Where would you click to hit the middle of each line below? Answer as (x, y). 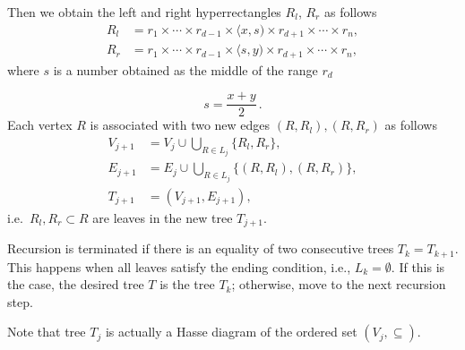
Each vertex (40, 125)
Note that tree (47, 332)
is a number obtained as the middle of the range (185, 69)
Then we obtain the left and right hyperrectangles (144, 12)
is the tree (187, 284)
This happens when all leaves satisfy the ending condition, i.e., (179, 266)
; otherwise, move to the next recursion (339, 284)
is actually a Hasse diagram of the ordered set (231, 332)
